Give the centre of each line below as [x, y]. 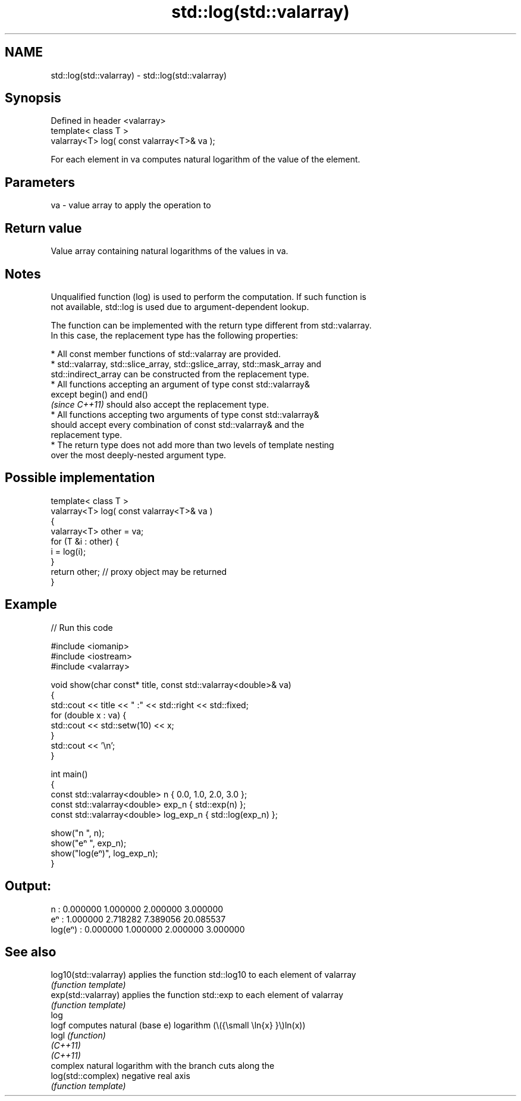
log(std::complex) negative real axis [120, 1076]
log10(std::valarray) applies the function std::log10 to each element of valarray [203, 975]
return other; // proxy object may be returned [139, 571]
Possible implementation [80, 478]
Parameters [40, 182]
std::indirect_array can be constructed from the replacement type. [180, 374]
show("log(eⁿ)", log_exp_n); [104, 853]
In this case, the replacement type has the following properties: [175, 335]
